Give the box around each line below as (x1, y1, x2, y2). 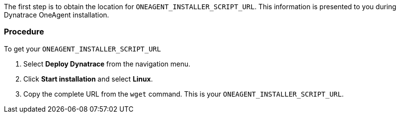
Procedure (4, 27, 44, 37)
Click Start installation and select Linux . (23, 74, 153, 83)
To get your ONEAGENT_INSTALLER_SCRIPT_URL (4, 44, 161, 53)
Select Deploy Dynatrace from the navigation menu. (23, 59, 191, 68)
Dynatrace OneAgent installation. (4, 11, 109, 19)
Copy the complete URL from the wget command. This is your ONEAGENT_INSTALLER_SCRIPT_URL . (23, 89, 344, 98)
